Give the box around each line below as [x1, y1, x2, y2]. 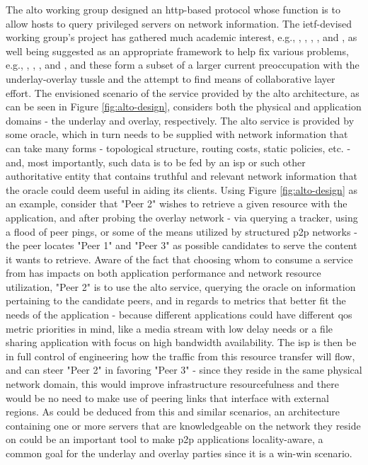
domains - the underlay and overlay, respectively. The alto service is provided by [6, 113, 355, 127]
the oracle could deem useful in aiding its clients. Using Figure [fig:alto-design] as [6, 182, 357, 197]
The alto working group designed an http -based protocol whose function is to [6, 2, 340, 16]
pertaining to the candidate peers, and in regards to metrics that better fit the [6, 293, 346, 308]
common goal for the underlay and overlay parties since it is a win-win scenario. [6, 446, 352, 460]
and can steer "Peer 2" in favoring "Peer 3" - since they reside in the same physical [6, 362, 362, 377]
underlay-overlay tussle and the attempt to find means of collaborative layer [6, 71, 335, 86]
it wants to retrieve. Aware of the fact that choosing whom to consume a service [6, 251, 353, 266]
